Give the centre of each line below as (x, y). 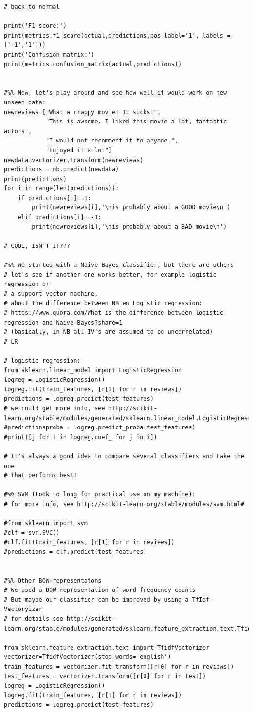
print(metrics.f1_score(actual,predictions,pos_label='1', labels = (117, 35)
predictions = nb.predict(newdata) (62, 170)
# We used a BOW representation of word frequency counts (100, 590)
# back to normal (32, 7)
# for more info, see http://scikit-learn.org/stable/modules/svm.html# (124, 504)
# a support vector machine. (51, 294)
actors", (18, 131)
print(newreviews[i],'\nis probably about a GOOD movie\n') (131, 208)
